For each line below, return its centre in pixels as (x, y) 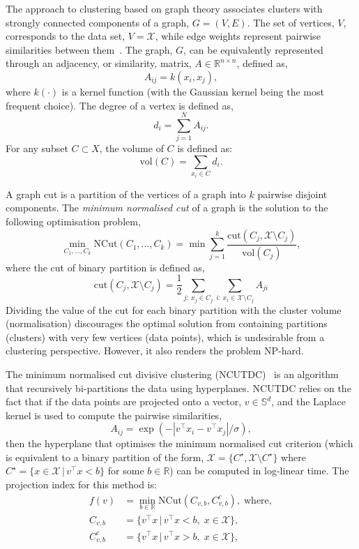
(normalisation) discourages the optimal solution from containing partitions (167, 323)
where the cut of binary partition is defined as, (105, 267)
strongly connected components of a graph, (98, 22)
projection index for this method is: (81, 484)
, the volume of (131, 148)
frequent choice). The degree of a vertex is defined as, (120, 105)
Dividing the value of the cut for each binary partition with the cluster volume (174, 309)
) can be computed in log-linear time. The (259, 471)
